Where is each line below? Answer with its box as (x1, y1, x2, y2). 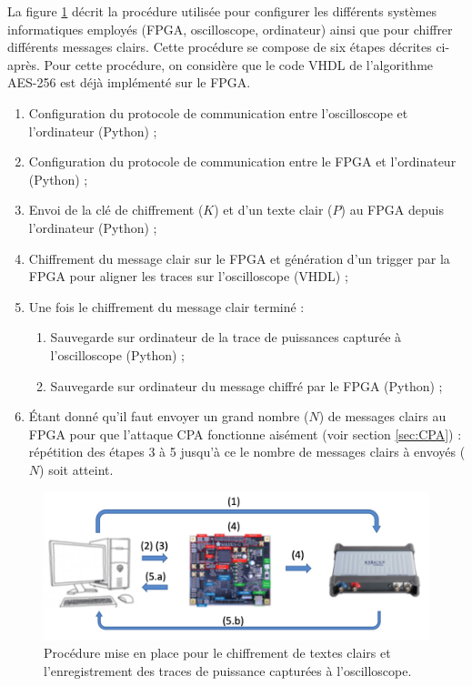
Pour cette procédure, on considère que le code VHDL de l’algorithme (44, 55, 434, 74)
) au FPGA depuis (340, 200, 444, 219)
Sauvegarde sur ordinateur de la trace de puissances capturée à (50, 328, 402, 347)
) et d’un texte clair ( (214, 200, 333, 219)
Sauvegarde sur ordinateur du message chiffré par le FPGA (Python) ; (50, 376, 443, 395)
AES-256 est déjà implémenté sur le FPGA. (7, 73, 251, 92)
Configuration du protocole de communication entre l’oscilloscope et (28, 103, 408, 122)
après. (7, 55, 40, 74)
